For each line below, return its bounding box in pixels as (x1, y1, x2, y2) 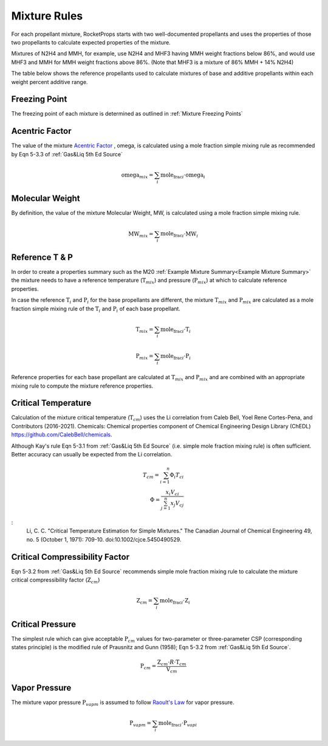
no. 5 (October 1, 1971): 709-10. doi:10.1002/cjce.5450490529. (26, 535, 182, 543)
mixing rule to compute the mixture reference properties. (11, 382, 154, 389)
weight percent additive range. (11, 78, 88, 85)
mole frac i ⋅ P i (160, 353, 191, 361)
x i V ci (165, 489, 179, 497)
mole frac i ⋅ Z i (159, 597, 191, 605)
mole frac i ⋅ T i (160, 326, 191, 334)
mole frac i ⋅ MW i (160, 230, 199, 239)
